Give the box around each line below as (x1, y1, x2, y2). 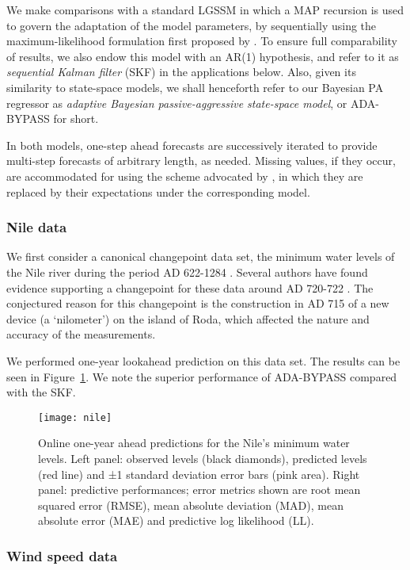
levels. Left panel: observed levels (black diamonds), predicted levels (38, 449, 367, 466)
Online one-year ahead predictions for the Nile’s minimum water (38, 434, 350, 451)
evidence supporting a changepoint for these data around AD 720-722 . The (6, 279, 374, 296)
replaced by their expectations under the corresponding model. (6, 183, 310, 200)
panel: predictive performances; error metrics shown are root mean (38, 481, 361, 498)
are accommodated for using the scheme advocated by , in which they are (6, 167, 363, 184)
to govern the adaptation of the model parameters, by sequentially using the (6, 17, 377, 33)
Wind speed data (6, 545, 118, 565)
